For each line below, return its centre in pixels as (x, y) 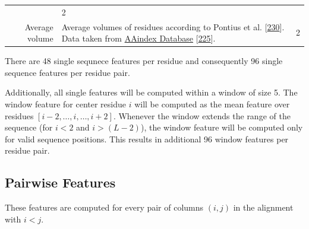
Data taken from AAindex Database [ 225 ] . (138, 38)
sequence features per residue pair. (67, 72)
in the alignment (263, 207)
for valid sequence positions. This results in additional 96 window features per (147, 139)
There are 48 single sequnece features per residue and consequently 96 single (144, 61)
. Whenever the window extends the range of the (202, 115)
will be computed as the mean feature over (212, 104)
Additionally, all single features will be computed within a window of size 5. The (151, 92)
